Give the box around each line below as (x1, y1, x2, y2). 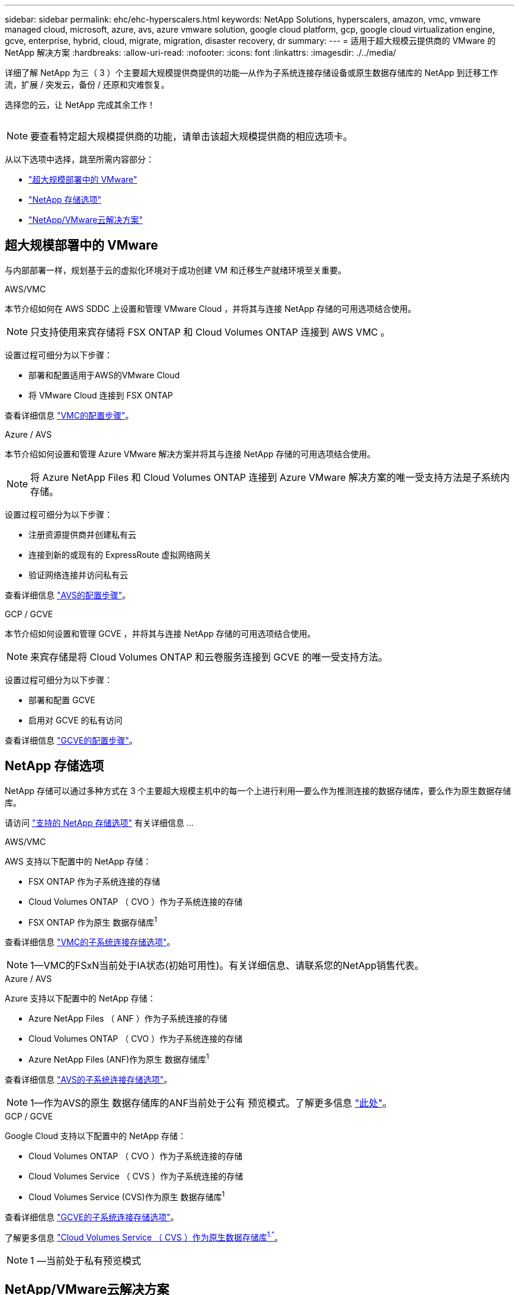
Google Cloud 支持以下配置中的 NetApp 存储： (5, 1131, 187, 1141)
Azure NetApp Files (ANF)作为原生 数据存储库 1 (28, 1052, 209, 1064)
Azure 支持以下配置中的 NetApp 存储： (5, 993, 156, 1004)
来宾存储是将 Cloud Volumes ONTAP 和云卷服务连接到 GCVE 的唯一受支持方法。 (30, 650, 388, 663)
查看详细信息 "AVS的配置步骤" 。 (5, 589, 131, 600)
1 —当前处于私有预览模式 (30, 1255, 142, 1267)
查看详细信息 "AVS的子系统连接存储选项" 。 (5, 1074, 172, 1085)
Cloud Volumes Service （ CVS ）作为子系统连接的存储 (28, 1171, 244, 1181)
